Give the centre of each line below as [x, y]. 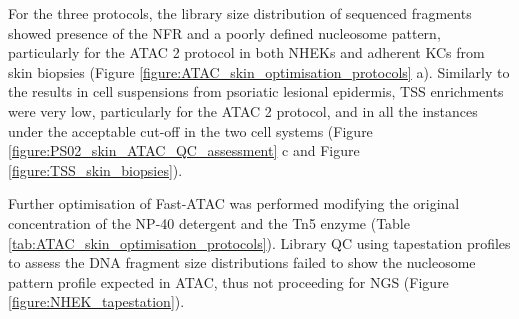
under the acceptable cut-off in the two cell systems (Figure [190, 130]
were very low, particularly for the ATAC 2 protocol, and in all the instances [243, 110]
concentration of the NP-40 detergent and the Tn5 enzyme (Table [209, 222]
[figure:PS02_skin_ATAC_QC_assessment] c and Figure [184, 150]
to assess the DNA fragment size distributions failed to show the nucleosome [242, 262]
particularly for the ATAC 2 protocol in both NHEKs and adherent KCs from [246, 52]
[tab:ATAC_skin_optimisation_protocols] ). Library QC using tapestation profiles [259, 242]
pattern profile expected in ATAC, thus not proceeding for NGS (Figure [228, 281]
